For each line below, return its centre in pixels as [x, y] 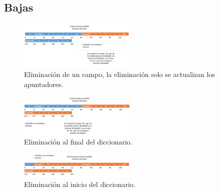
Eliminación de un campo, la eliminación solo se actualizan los [119, 74]
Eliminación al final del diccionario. [78, 142]
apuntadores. [44, 84]
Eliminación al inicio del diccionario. [80, 184]
